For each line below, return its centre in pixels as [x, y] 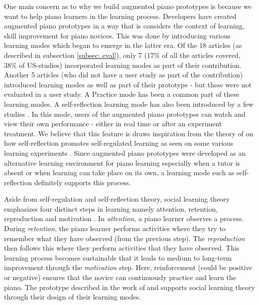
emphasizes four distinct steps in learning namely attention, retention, [111, 208]
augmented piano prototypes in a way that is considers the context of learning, [124, 26]
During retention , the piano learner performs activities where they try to [115, 228]
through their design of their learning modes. [72, 297]
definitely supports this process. [82, 182]
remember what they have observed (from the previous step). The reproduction [125, 238]
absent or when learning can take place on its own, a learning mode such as [119, 172]
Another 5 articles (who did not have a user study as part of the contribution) [124, 75]
